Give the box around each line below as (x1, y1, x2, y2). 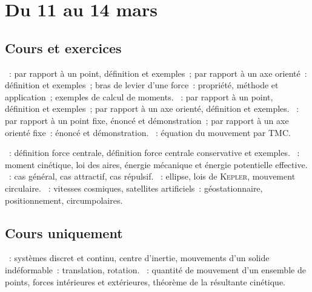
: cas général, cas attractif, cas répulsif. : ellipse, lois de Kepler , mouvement (8, 170, 296, 183)
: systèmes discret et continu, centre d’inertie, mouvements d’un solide (8, 251, 270, 264)
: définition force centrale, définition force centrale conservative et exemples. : (8, 146, 300, 159)
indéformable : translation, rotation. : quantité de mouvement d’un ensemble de (5, 263, 306, 276)
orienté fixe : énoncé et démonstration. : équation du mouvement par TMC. (5, 126, 291, 138)
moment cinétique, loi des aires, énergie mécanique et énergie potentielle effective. (5, 158, 308, 170)
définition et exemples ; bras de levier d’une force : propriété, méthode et (5, 79, 279, 91)
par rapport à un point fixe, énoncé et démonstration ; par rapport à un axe (5, 114, 289, 126)
